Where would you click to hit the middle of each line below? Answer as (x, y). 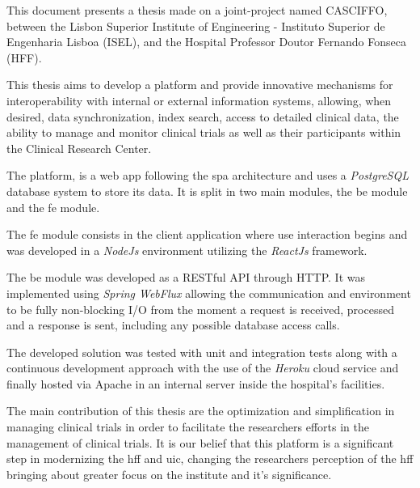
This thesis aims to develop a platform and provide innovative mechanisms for (200, 85)
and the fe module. (53, 207)
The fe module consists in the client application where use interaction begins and (207, 234)
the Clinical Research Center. (79, 148)
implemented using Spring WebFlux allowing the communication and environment (209, 293)
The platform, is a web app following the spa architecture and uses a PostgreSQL (208, 175)
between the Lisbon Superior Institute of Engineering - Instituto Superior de (196, 25)
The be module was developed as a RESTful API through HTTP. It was (186, 277)
